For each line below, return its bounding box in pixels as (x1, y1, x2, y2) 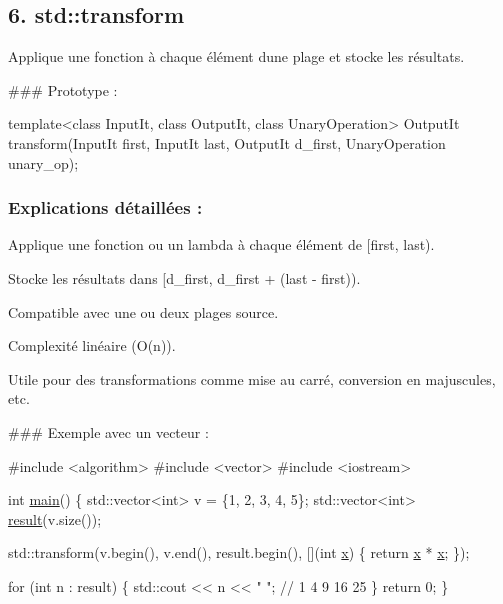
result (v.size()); (8, 508, 102, 529)
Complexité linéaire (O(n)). (8, 335, 176, 356)
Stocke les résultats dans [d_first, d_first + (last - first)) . (8, 267, 361, 288)
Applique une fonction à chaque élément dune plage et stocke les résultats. (8, 46, 465, 67)
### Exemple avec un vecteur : (8, 421, 209, 442)
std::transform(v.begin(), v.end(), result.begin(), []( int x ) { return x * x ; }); (8, 542, 470, 563)
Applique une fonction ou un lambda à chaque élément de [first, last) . (8, 234, 435, 255)
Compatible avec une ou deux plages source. (8, 301, 279, 322)
